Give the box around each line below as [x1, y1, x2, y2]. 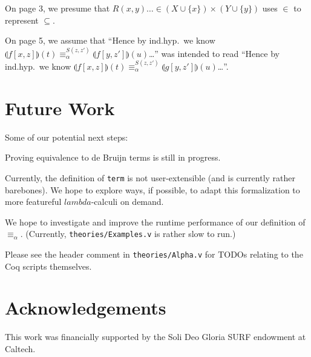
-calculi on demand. [91, 195, 164, 208]
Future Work [5, 95, 115, 120]
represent [5, 13, 39, 26]
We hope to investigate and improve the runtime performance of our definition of [5, 215, 306, 228]
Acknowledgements [5, 295, 166, 320]
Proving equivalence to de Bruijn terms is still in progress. [5, 151, 221, 164]
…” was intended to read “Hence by [148, 47, 280, 59]
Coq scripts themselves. [5, 259, 92, 272]
